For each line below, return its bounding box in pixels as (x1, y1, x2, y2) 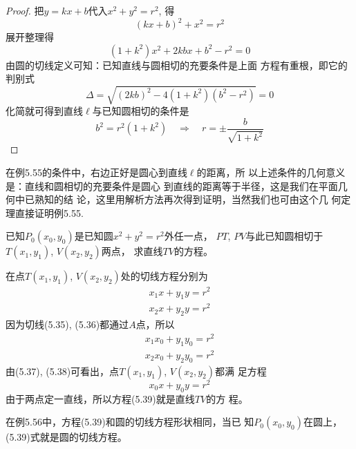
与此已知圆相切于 (245, 229, 324, 243)
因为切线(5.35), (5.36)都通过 (6, 317, 129, 332)
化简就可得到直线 (6, 104, 83, 118)
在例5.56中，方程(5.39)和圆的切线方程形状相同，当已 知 (6, 414, 254, 429)
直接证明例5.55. (15, 205, 84, 220)
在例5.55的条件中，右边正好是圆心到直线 (6, 165, 187, 180)
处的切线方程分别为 (120, 269, 208, 283)
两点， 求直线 (101, 244, 163, 258)
